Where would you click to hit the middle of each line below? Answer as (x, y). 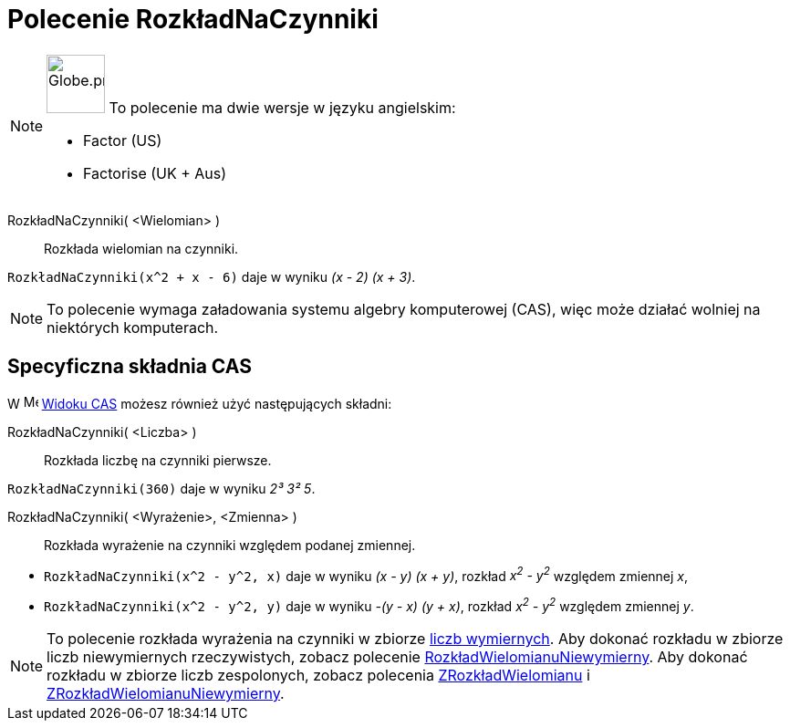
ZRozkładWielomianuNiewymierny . (166, 693)
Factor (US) (123, 140)
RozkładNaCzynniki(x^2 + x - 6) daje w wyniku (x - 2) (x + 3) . (212, 276)
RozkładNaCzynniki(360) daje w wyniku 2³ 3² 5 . (161, 488)
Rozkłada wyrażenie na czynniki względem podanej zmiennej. (230, 545)
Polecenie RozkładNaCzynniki (193, 19)
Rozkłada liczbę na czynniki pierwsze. (158, 460)
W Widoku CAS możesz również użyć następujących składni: (200, 403)
